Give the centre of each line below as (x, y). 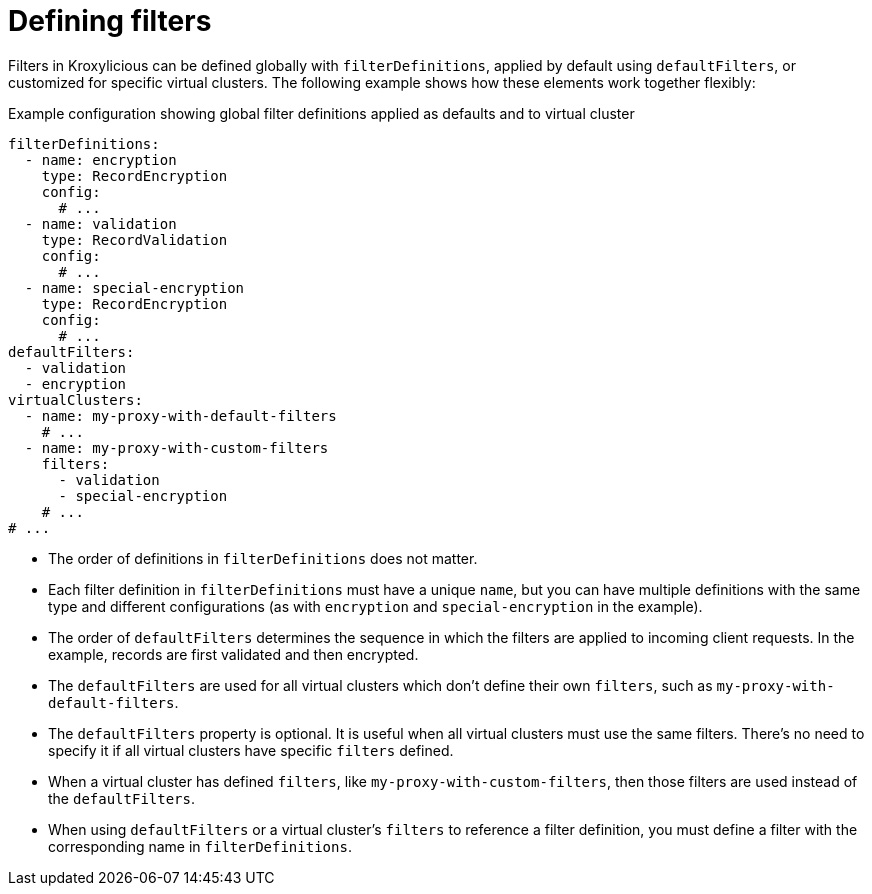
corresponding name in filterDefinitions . (200, 846)
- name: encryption (100, 159)
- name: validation (100, 223)
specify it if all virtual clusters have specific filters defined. (251, 750)
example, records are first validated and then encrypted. (233, 654)
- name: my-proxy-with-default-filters (180, 415)
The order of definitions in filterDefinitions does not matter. (263, 558)
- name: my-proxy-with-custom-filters (176, 447)
